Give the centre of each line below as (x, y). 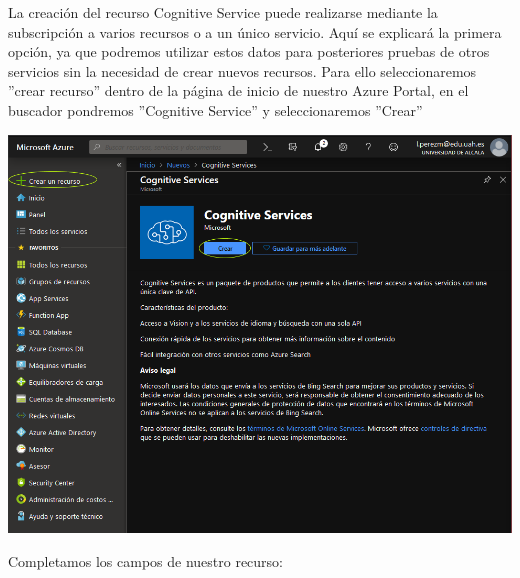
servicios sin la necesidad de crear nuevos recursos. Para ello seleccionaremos (242, 70)
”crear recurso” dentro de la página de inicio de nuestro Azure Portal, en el (238, 90)
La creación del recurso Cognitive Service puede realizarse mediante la (223, 12)
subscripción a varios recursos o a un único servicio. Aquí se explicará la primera (255, 31)
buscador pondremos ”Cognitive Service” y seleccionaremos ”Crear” (215, 109)
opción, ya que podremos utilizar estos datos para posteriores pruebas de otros (249, 51)
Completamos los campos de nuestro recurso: (146, 560)
